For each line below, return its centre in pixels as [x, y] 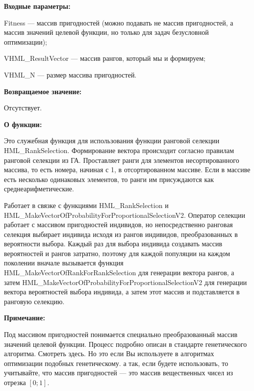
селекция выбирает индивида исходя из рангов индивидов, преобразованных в [121, 234]
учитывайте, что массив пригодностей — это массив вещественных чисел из [118, 373]
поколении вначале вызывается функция [64, 263]
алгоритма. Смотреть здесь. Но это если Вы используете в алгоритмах [109, 353]
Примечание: [25, 318]
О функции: [23, 124]
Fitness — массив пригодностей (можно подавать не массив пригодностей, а [119, 22]
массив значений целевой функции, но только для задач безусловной [106, 32]
